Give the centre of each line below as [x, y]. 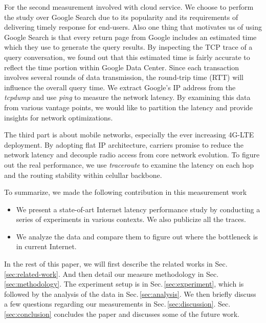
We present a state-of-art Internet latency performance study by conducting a [138, 209]
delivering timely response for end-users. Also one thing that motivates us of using [133, 27]
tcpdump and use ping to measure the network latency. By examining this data [127, 97]
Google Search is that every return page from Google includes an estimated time [130, 37]
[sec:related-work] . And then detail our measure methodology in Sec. [112, 274]
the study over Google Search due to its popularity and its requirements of [121, 17]
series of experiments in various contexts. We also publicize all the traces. [131, 219]
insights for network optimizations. [59, 117]
